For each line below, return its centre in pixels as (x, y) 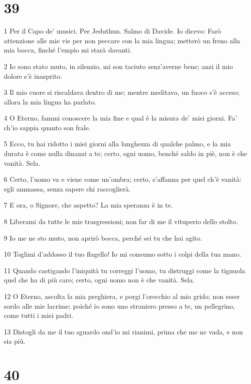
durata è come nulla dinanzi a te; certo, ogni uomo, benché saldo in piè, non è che (125, 153)
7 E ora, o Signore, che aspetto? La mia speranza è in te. (88, 205)
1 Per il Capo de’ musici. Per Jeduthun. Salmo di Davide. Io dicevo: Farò (113, 31)
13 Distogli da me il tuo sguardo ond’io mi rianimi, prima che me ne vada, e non (124, 331)
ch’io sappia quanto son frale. (47, 127)
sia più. (15, 341)
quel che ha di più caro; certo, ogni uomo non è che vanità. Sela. (99, 280)
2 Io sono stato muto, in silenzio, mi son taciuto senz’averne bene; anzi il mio (118, 66)
